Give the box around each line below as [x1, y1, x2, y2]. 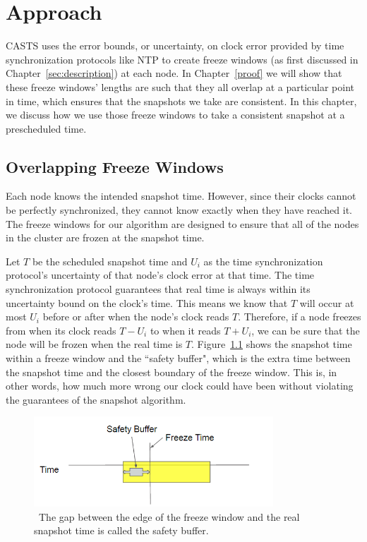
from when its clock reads [6, 323, 116, 337]
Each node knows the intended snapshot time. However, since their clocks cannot [6, 188, 356, 203]
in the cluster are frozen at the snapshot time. [6, 230, 205, 245]
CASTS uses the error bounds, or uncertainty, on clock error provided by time [6, 38, 344, 53]
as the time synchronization [203, 253, 323, 268]
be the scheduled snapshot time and [32, 253, 188, 268]
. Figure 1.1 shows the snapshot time [191, 337, 352, 351]
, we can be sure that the [251, 323, 360, 337]
